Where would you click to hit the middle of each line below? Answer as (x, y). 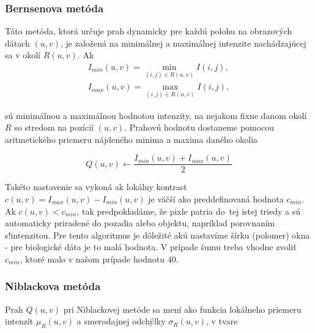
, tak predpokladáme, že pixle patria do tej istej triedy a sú (188, 211)
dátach (17, 43)
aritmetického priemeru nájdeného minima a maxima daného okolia (132, 139)
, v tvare (222, 321)
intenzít (19, 321)
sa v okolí (23, 55)
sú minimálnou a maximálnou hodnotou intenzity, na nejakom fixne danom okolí (156, 115)
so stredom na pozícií (54, 127)
